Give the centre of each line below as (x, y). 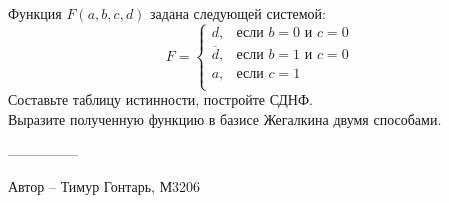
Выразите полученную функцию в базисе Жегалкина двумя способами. (225, 119)
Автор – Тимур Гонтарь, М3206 (104, 186)
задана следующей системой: (238, 13)
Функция (35, 13)
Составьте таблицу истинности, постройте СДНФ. (160, 99)
